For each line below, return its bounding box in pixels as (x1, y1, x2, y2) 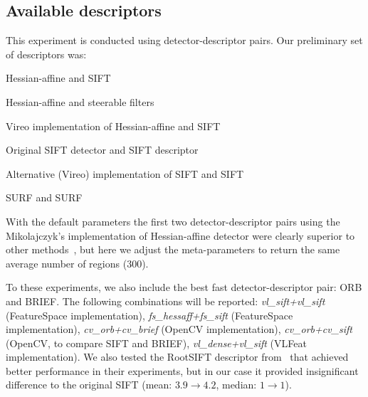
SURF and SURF (6, 190, 83, 205)
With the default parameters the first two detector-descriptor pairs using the (6, 213, 340, 228)
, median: (216, 377, 257, 392)
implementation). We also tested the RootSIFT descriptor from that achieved (6, 349, 349, 364)
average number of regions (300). (6, 255, 149, 270)
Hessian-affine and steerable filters (6, 94, 154, 109)
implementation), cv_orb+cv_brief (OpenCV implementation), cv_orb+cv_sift (6, 322, 353, 337)
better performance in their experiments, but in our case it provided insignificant (6, 363, 359, 378)
